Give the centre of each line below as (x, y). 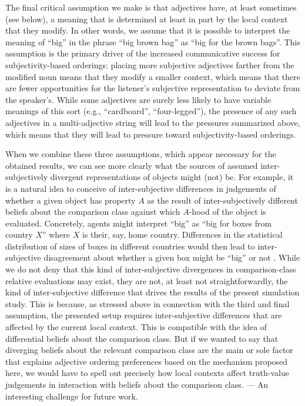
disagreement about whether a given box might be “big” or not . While (172, 257)
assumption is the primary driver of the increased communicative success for (143, 53)
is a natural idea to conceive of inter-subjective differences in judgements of (141, 188)
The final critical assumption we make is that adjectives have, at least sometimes (151, 7)
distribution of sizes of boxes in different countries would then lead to (130, 246)
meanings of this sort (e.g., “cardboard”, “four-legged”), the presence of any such (151, 111)
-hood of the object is (227, 212)
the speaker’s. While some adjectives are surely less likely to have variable (138, 99)
